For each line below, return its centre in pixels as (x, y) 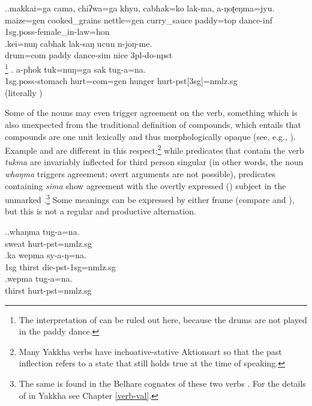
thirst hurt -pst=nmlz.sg (48, 290)
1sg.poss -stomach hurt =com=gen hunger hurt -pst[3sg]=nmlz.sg (121, 81)
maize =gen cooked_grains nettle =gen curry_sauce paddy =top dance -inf (139, 20)
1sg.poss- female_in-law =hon (57, 32)
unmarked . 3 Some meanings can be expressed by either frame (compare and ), (150, 198)
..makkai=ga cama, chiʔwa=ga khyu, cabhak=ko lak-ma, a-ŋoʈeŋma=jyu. (140, 8)
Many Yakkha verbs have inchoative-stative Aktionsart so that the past (150, 351)
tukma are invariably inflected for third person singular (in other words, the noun (154, 162)
